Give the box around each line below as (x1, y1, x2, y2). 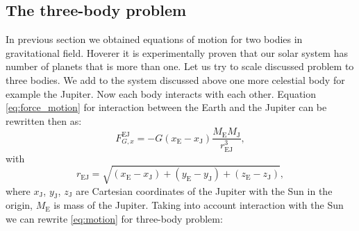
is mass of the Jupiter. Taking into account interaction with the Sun (53, 198, 344, 212)
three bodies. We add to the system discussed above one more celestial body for (6, 72, 345, 87)
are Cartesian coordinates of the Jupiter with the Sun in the (76, 183, 333, 198)
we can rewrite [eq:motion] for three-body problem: (6, 212, 223, 226)
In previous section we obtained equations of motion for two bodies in (6, 32, 303, 46)
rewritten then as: (6, 113, 82, 128)
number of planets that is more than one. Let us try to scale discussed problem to (6, 59, 354, 74)
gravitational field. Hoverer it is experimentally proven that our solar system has (6, 45, 348, 60)
